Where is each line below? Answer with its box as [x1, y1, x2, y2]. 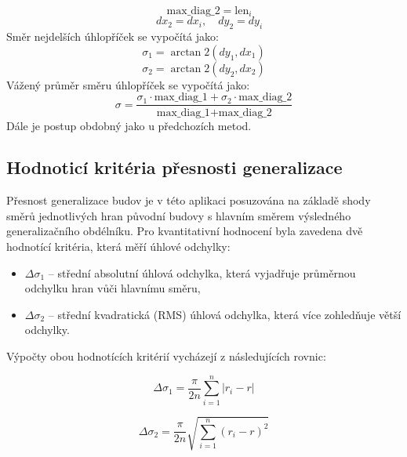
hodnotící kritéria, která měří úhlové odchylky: [6, 238, 231, 255]
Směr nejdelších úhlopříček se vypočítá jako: [6, 28, 219, 45]
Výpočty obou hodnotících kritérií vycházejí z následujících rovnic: [6, 348, 326, 365]
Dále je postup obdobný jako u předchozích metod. [6, 117, 252, 133]
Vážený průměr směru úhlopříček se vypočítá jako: [6, 76, 250, 92]
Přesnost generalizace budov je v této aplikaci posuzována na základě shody [6, 192, 371, 209]
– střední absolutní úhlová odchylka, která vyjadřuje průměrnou [48, 264, 356, 281]
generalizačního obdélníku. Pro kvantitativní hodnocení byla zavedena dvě [6, 223, 363, 239]
